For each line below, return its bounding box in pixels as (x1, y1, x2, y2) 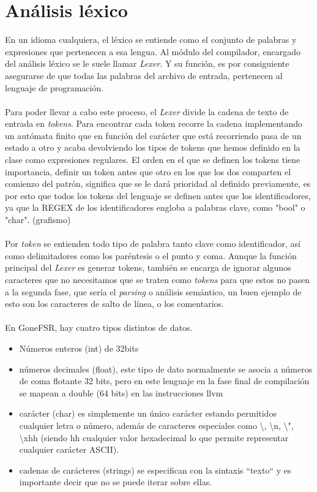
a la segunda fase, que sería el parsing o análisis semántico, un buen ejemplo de (5, 285, 302, 298)
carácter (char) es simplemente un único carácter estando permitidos (19, 407, 277, 420)
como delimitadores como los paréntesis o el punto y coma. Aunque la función (5, 249, 297, 262)
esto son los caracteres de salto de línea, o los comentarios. (5, 297, 224, 310)
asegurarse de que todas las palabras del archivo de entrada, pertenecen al (5, 69, 283, 81)
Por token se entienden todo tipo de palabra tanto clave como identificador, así (5, 237, 300, 250)
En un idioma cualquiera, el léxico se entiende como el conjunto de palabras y (5, 33, 297, 46)
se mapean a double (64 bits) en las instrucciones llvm (19, 386, 223, 399)
